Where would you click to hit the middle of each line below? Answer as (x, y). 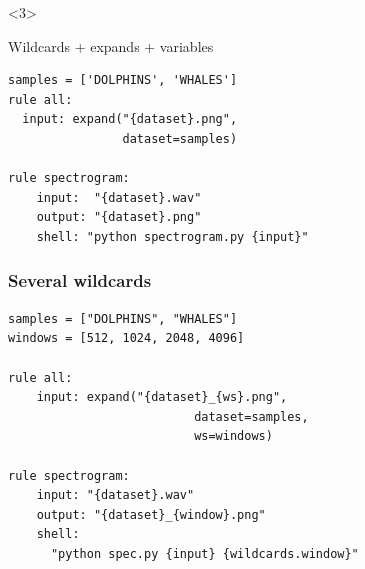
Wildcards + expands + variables (111, 45)
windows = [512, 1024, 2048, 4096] (126, 338)
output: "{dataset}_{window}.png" (151, 514)
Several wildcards (80, 280)
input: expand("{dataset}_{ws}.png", (162, 397)
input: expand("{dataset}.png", (130, 119)
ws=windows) (233, 436)
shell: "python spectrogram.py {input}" (172, 236)
